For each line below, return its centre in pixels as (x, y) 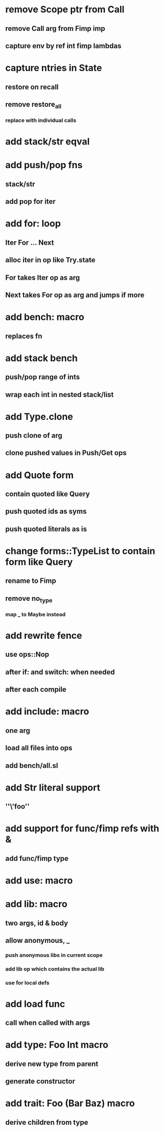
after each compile (36, 689)
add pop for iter (30, 202)
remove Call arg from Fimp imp (55, 29)
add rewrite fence (44, 636)
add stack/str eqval (47, 142)
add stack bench (42, 358)
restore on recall (32, 87)
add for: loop (33, 223)
